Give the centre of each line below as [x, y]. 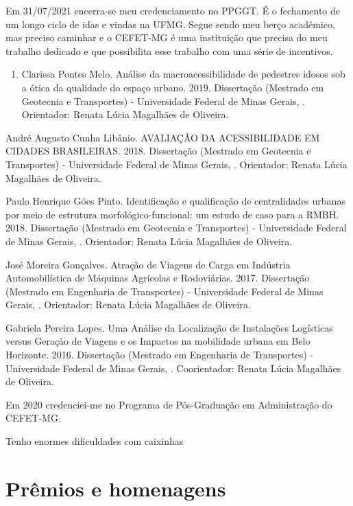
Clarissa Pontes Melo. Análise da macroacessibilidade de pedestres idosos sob [183, 74]
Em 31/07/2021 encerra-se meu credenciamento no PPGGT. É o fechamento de [173, 10]
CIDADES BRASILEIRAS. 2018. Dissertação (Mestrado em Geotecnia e [158, 151]
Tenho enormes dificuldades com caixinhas [95, 441]
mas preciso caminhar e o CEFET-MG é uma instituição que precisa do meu [167, 37]
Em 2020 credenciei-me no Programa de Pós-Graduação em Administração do [169, 404]
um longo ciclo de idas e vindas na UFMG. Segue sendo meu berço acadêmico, [170, 24]
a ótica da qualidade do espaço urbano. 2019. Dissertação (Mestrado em [173, 87]
